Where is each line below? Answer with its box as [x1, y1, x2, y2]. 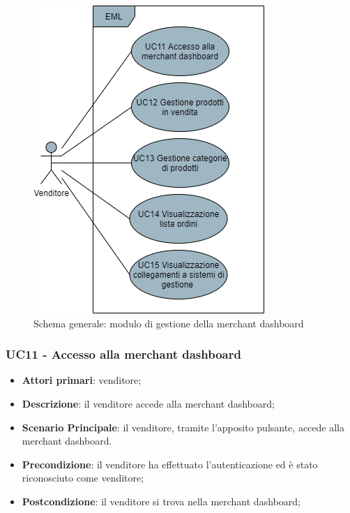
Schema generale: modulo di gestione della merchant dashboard [33, 315, 304, 330]
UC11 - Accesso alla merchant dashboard [6, 345, 241, 363]
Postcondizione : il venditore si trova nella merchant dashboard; [22, 493, 300, 508]
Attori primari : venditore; [22, 373, 142, 387]
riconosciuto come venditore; [22, 470, 144, 485]
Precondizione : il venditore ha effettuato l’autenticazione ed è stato [22, 456, 318, 471]
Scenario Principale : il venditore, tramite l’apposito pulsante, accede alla [22, 419, 344, 434]
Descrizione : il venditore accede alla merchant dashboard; [22, 396, 275, 410]
